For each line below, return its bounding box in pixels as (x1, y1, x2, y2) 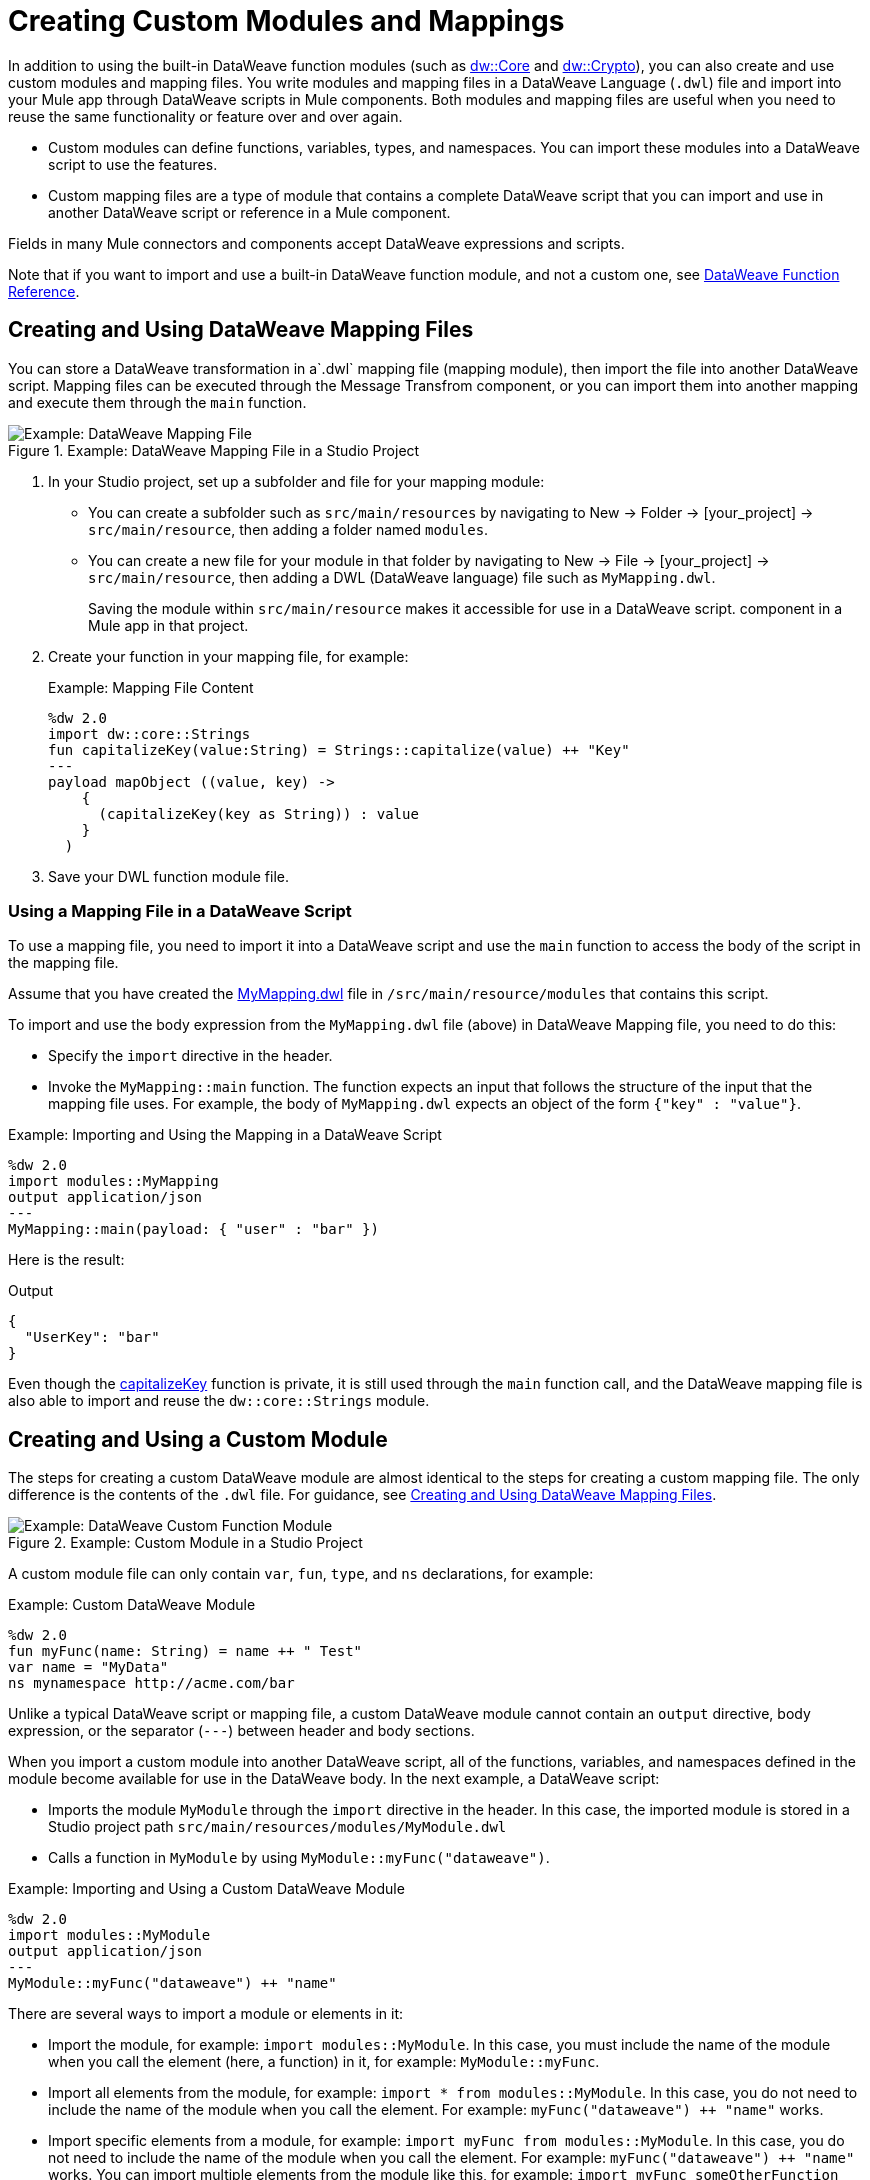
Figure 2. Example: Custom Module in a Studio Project (8, 1534, 363, 1552)
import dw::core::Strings (48, 725, 251, 742)
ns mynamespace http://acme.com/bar (8, 1675, 295, 1692)
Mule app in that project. (88, 616, 249, 634)
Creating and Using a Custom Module (8, 1426, 388, 1452)
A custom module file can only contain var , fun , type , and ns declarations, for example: (8, 1565, 594, 1583)
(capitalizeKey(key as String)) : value (98, 805, 419, 822)
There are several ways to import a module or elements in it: (8, 2005, 404, 2023)
